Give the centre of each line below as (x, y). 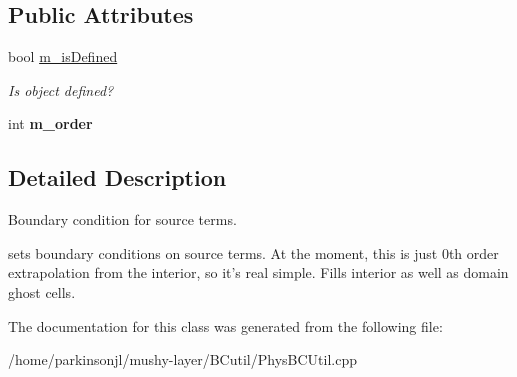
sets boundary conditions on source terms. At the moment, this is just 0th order (253, 252)
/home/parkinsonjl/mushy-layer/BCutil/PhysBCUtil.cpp (182, 359)
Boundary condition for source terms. (122, 219)
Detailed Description (117, 177)
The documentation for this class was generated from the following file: (225, 325)
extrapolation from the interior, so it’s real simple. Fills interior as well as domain (258, 272)
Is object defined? (61, 89)
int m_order (50, 123)
